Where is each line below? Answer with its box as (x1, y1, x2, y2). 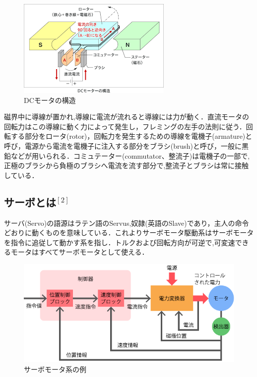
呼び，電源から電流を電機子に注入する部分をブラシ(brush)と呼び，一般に (4, 140, 242, 151)
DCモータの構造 (24, 94, 76, 105)
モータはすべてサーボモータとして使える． (10, 247, 149, 257)
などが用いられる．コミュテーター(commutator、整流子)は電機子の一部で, (10, 150, 250, 161)
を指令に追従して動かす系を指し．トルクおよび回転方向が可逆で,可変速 (4, 237, 235, 247)
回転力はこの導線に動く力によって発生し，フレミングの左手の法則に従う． (4, 121, 246, 131)
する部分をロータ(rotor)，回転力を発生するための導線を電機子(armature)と (10, 131, 253, 141)
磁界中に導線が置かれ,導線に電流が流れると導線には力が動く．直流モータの (4, 111, 249, 122)
